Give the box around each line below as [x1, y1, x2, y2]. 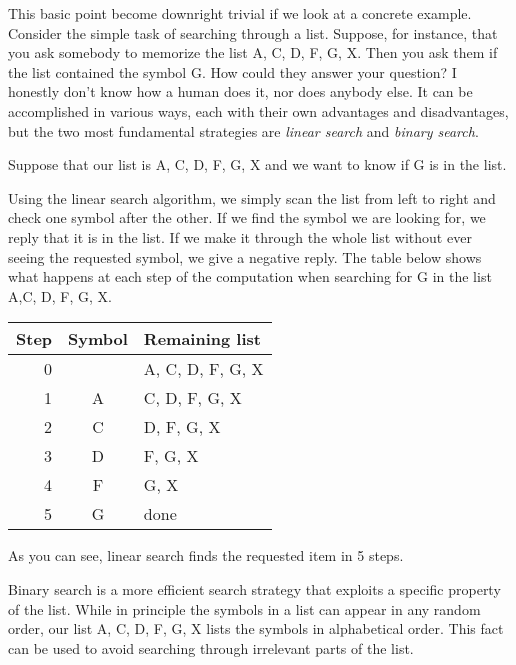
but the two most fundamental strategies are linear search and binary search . [8, 120, 479, 141]
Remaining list [143, 327, 261, 351]
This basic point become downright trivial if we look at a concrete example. [8, 3, 472, 23]
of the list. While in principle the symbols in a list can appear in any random [8, 598, 481, 619]
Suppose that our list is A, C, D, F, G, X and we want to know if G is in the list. [8, 154, 507, 175]
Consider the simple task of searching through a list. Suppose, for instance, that [8, 22, 498, 43]
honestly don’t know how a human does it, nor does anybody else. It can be [8, 81, 473, 102]
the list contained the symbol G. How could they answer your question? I [8, 61, 457, 82]
